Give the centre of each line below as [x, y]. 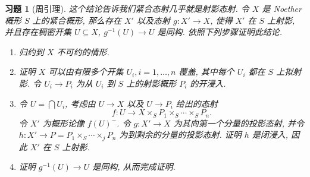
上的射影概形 [151, 83]
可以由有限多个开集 [86, 72]
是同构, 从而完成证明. [134, 167]
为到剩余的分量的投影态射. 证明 [180, 135]
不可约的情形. [83, 51]
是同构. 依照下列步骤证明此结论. [220, 32]
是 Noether [282, 8]
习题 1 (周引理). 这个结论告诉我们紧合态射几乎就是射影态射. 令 [127, 8]
